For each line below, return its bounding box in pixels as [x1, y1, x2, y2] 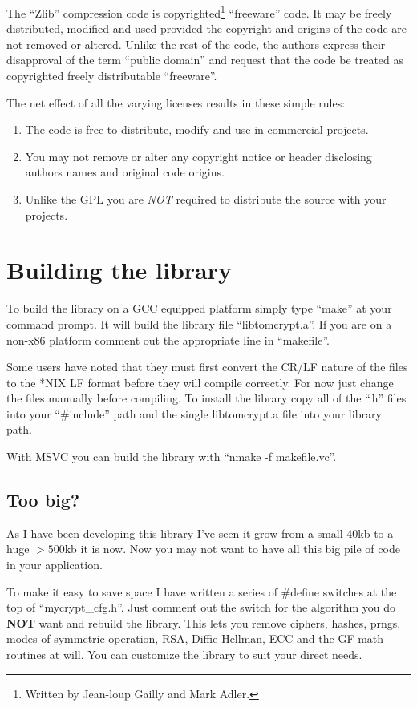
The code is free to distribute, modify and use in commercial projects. [25, 121, 369, 138]
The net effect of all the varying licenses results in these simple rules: [6, 94, 346, 111]
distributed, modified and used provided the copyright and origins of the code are [6, 20, 407, 37]
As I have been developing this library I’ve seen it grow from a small [6, 524, 343, 541]
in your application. [6, 556, 103, 573]
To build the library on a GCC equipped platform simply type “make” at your [6, 300, 392, 317]
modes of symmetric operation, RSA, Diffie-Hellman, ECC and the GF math [6, 630, 384, 647]
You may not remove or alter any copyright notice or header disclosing [25, 147, 372, 164]
